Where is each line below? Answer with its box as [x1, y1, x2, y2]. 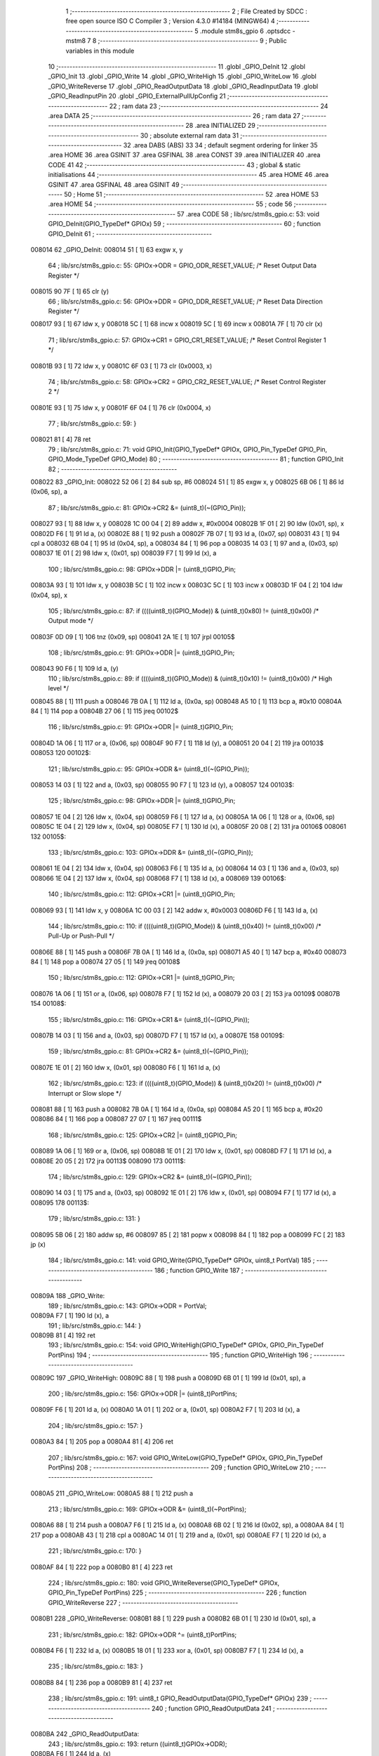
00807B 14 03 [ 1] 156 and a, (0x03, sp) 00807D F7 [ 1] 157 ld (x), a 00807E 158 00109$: [30, 1031, 285, 1040]
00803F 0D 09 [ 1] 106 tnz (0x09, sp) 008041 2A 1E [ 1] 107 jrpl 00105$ [30, 632, 235, 641]
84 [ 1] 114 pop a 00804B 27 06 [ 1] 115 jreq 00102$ [30, 707, 179, 716]
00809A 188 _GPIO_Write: [30, 1292, 105, 1300]
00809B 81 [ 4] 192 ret [30, 1331, 95, 1339]
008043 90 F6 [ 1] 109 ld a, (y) [30, 664, 119, 673]
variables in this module [65, 46, 135, 55]
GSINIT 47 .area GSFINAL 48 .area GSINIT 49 [48, 180, 180, 189]
